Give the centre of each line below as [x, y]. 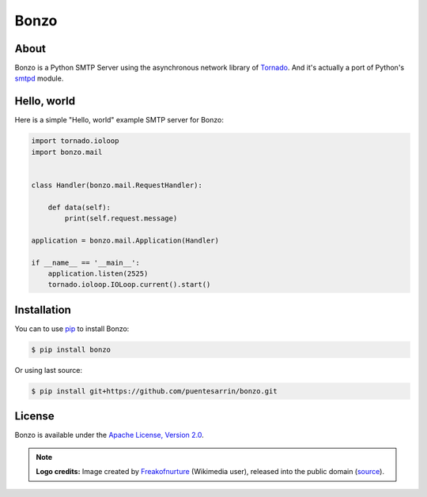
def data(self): [79, 207]
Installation [43, 309]
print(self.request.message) [121, 218]
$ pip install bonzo [71, 349]
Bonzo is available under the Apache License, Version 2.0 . [110, 435]
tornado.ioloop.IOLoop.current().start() [129, 285]
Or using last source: [49, 370]
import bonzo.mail [67, 152]
